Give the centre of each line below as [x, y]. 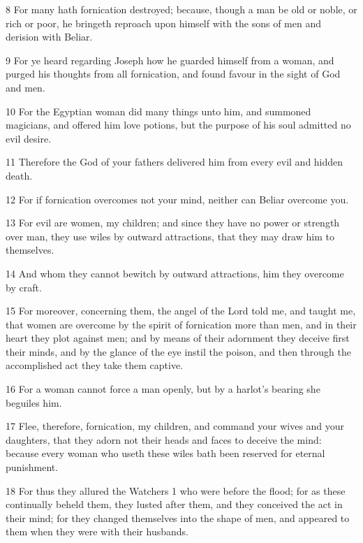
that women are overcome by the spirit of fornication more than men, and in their [181, 324]
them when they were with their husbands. [97, 531]
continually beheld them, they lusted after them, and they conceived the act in [174, 504]
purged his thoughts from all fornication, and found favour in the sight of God [173, 74]
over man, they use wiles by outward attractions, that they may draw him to [170, 236]
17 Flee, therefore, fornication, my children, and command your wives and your [175, 426]
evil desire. [29, 138]
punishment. [32, 467]
